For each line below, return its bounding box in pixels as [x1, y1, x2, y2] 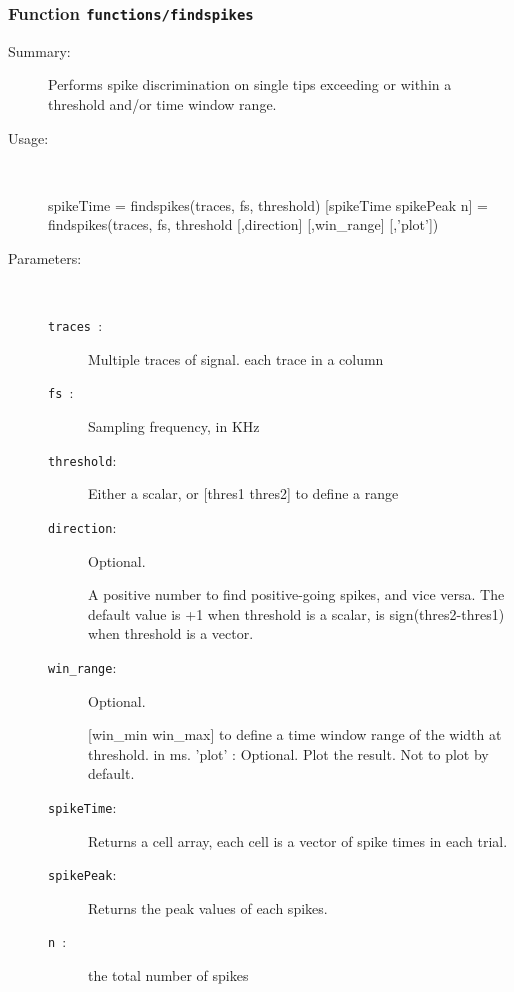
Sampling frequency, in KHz [88, 416, 260, 437]
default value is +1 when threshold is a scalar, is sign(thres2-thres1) [88, 603, 505, 624]
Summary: [8, 40, 71, 61]
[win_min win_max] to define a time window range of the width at [88, 724, 502, 745]
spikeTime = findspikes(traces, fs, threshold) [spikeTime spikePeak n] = [48, 194, 488, 215]
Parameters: [8, 247, 82, 268]
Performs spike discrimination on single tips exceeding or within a [48, 74, 452, 95]
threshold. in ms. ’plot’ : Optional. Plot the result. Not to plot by [88, 743, 489, 764]
